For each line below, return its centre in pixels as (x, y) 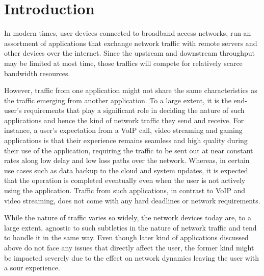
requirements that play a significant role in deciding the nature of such (134, 110)
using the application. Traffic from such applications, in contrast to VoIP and (125, 190)
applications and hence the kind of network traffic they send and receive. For (124, 120)
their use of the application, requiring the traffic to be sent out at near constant (129, 150)
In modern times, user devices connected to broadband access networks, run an (128, 33)
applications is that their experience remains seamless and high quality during (126, 140)
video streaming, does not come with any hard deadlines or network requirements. (132, 200)
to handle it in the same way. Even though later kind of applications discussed (126, 237)
